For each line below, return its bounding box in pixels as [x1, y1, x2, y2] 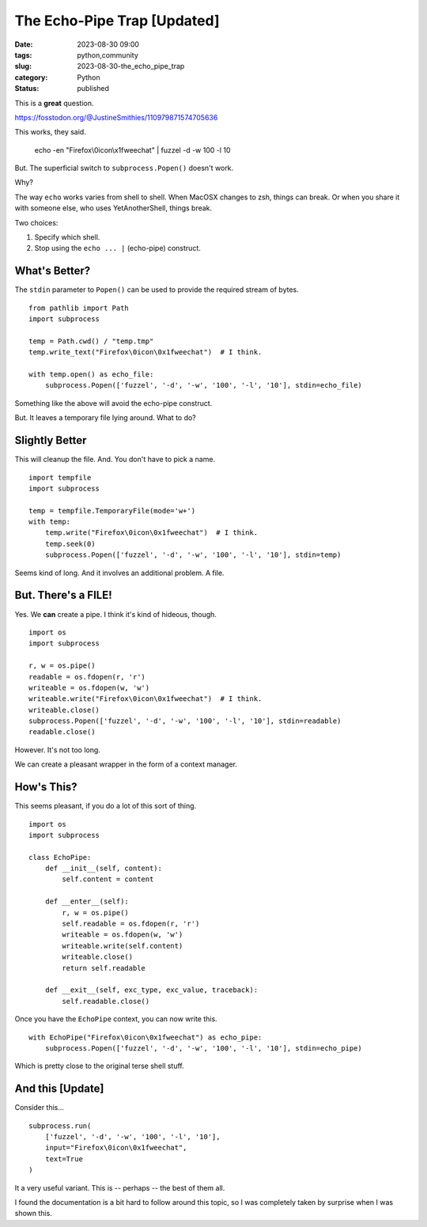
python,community [77, 50, 138, 59]
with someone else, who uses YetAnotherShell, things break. [14, 203, 213, 213]
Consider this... [14, 1103, 65, 1112]
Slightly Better [14, 434, 87, 447]
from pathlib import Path [28, 303, 130, 312]
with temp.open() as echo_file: [28, 370, 154, 379]
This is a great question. [14, 98, 94, 108]
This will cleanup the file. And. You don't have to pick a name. [14, 455, 216, 464]
